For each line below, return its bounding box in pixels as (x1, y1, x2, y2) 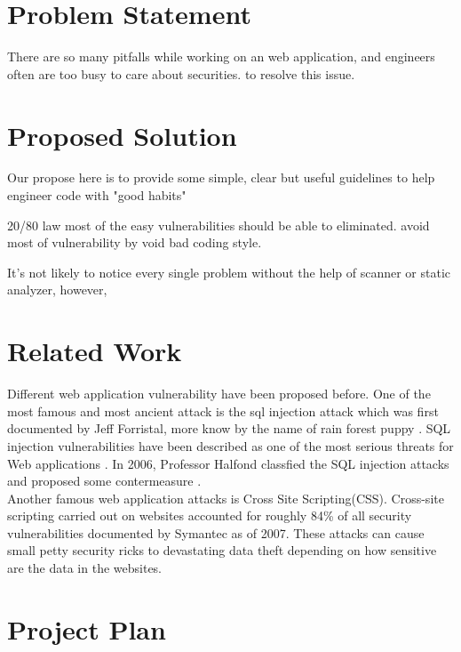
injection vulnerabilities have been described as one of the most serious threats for (7, 436, 454, 455)
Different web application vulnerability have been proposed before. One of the (7, 384, 431, 403)
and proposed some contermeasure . (7, 471, 202, 490)
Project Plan (7, 610, 166, 647)
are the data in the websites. (7, 559, 163, 577)
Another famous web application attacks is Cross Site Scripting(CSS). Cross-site (7, 488, 444, 507)
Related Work (7, 333, 182, 369)
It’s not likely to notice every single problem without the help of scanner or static (7, 262, 450, 281)
